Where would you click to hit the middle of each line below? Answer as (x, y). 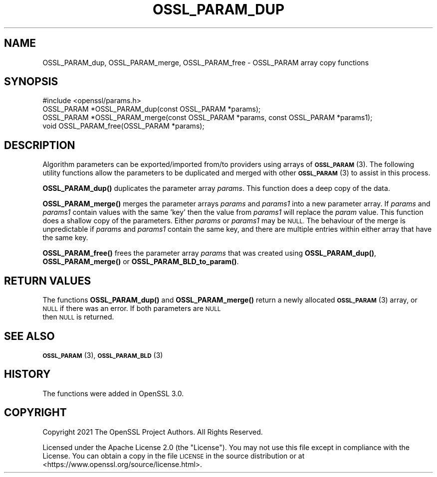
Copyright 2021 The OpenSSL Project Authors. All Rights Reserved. (153, 432)
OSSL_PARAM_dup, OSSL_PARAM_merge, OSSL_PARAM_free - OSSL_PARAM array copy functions (206, 62)
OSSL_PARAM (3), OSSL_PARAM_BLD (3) (103, 355)
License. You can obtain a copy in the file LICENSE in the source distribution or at (174, 456)
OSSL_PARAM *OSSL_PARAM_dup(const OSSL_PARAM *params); (152, 109)
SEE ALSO (29, 336)
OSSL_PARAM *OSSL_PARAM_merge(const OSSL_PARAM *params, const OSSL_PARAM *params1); (208, 118)
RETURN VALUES (48, 281)
